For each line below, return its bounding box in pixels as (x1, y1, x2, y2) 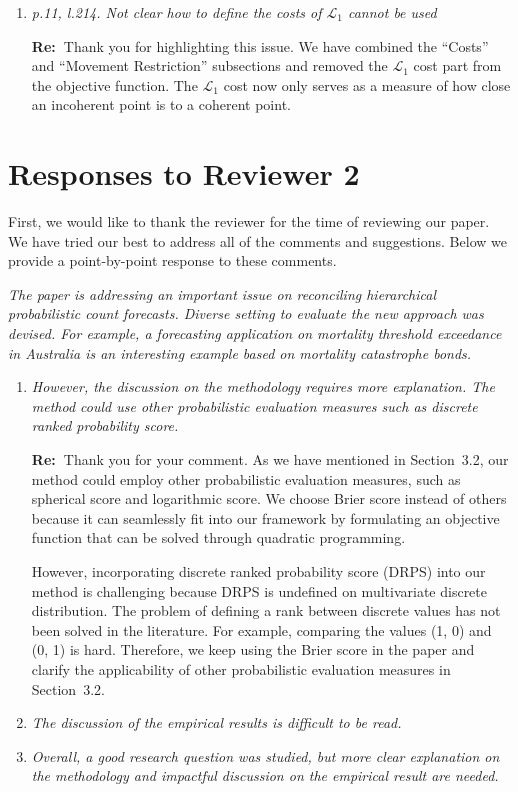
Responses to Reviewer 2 (8, 153, 360, 194)
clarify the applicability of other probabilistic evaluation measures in (31, 658, 451, 679)
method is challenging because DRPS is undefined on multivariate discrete (31, 580, 487, 601)
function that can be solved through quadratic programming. (31, 527, 406, 548)
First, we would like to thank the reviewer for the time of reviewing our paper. (8, 211, 490, 232)
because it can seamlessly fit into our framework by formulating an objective (31, 507, 500, 528)
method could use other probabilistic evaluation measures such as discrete (31, 395, 478, 416)
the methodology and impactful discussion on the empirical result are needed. (31, 765, 499, 786)
